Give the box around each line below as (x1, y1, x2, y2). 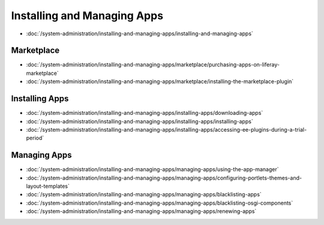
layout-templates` (26, 183, 70, 190)
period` (26, 135, 44, 142)
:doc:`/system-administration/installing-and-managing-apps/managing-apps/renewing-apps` (26, 208, 257, 215)
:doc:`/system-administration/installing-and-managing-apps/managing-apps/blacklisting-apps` (26, 191, 262, 198)
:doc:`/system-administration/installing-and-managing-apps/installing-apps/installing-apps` (26, 117, 253, 125)
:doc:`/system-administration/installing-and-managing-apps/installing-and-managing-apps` (26, 30, 253, 37)
